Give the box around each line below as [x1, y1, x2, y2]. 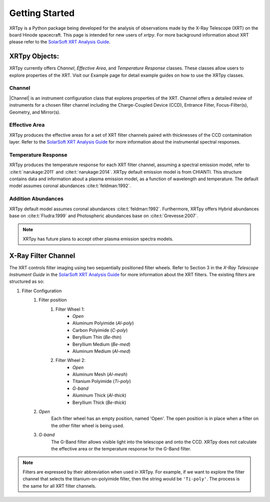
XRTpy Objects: [9, 52, 59, 61]
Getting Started [9, 8, 75, 19]
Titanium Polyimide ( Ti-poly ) [72, 378, 131, 384]
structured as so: [9, 278, 44, 285]
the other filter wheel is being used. [51, 422, 124, 428]
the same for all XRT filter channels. [22, 483, 96, 489]
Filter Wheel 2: [55, 357, 86, 363]
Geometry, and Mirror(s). [9, 109, 61, 115]
